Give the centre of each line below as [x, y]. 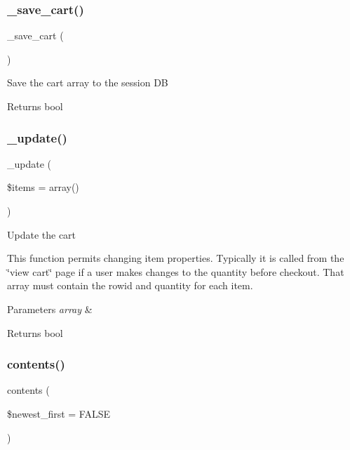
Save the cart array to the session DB [88, 82]
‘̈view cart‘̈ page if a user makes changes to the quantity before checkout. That [176, 271]
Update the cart [42, 234]
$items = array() [43, 187]
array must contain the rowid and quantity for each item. [130, 285]
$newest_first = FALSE [59, 413]
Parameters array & [50, 309]
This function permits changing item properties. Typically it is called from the [176, 258]
